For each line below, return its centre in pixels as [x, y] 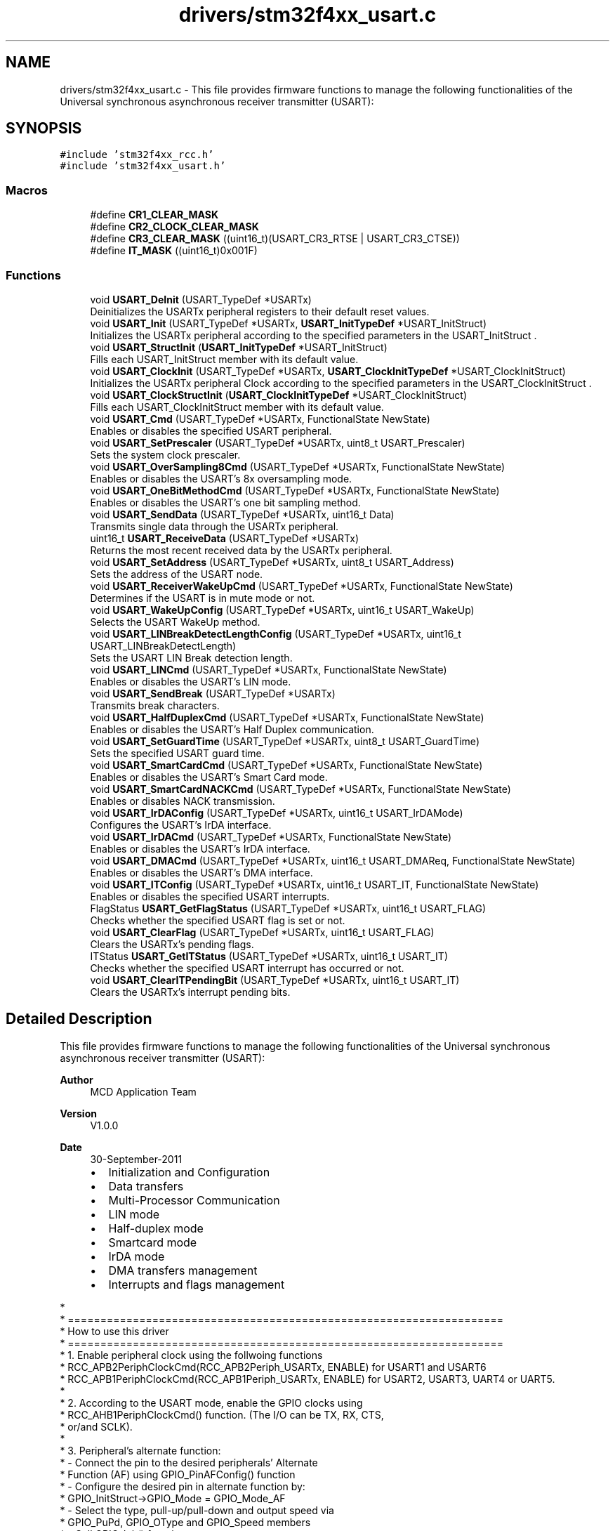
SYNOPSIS [44, 129]
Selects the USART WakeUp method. [175, 622]
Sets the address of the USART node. [177, 574]
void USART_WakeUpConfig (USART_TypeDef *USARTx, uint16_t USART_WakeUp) [282, 610]
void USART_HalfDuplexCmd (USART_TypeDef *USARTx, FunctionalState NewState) [287, 717]
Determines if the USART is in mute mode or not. [203, 598]
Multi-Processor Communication [194, 1200]
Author [77, 1079]
